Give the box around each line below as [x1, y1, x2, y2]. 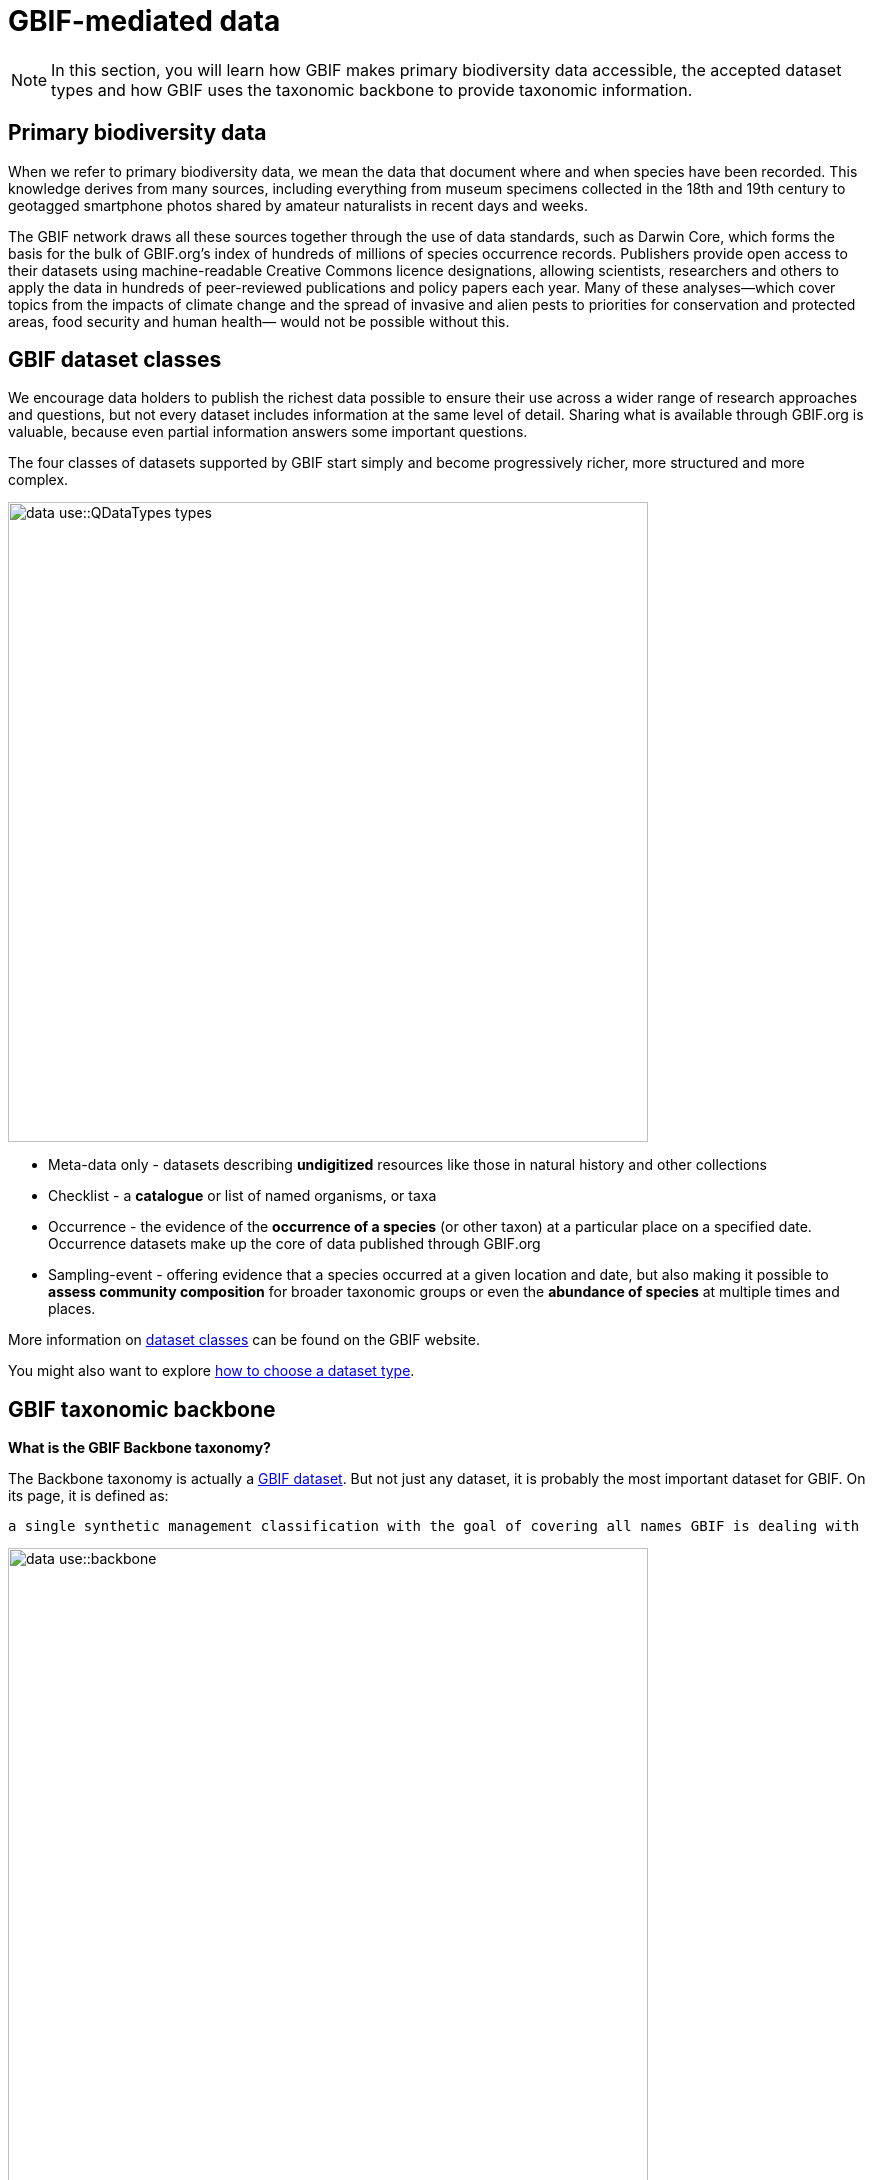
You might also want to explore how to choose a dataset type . [8, 1362, 415, 1380]
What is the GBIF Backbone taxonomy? [8, 1439, 271, 1457]
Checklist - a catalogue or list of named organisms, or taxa [48, 1187, 437, 1205]
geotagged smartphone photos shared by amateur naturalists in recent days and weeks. [8, 196, 589, 214]
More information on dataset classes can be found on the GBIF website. [8, 1331, 480, 1349]
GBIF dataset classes [8, 347, 222, 373]
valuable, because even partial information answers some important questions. [8, 423, 528, 441]
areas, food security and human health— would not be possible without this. [8, 312, 510, 330]
